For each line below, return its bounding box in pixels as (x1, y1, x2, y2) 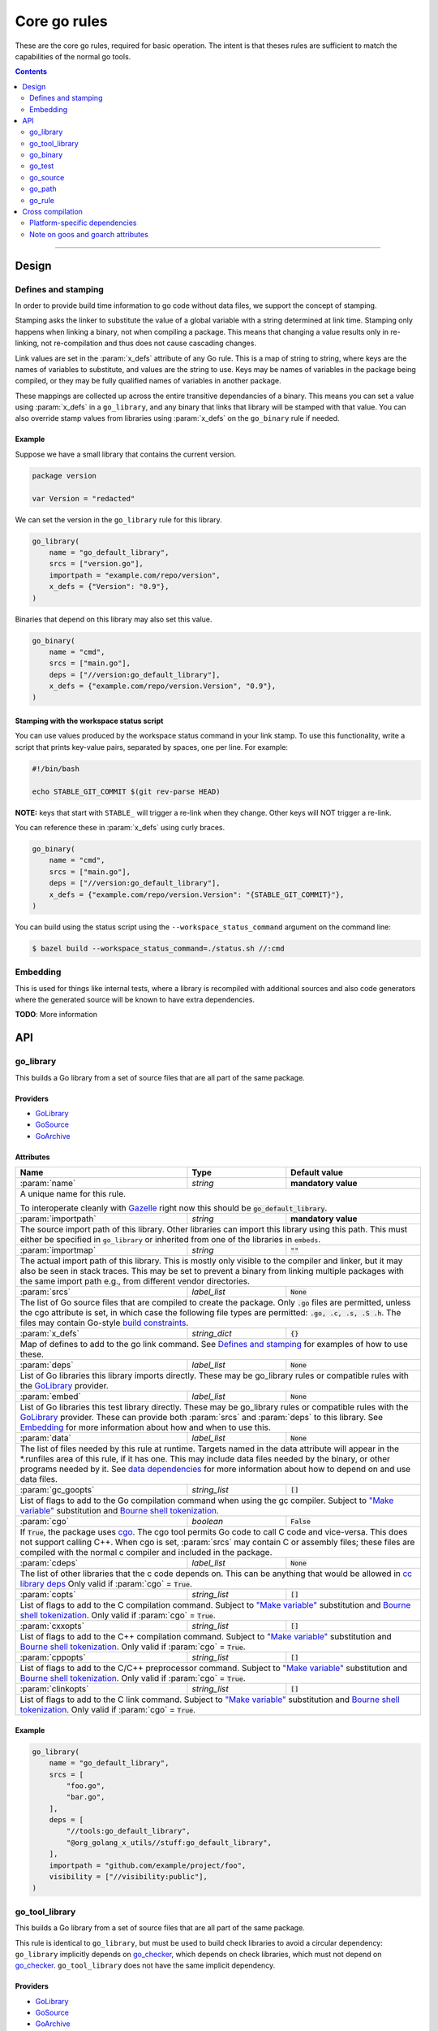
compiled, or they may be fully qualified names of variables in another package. (15, 376, 281, 386)
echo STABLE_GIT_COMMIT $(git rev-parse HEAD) (32, 786, 221, 796)
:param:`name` (19, 1178, 76, 1189)
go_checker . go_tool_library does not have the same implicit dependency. (15, 1960, 276, 1970)
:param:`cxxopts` (19, 1621, 85, 1632)
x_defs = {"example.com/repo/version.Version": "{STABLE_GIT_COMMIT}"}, (49, 890, 345, 899)
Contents (15, 67, 48, 76)
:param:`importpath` (19, 1213, 97, 1224)
